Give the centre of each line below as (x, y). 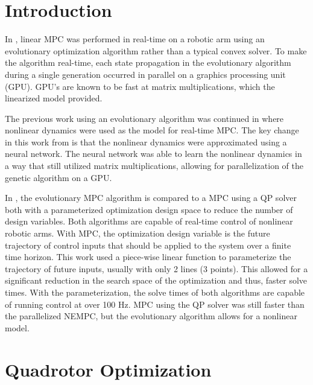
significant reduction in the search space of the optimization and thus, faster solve (156, 280)
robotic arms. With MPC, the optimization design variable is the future (138, 233)
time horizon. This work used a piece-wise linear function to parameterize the (148, 257)
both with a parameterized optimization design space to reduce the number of (149, 209)
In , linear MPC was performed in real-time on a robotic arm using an (135, 39)
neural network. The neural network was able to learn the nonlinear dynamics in (153, 154)
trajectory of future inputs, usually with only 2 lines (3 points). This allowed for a (156, 268)
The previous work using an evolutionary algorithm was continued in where (144, 118)
